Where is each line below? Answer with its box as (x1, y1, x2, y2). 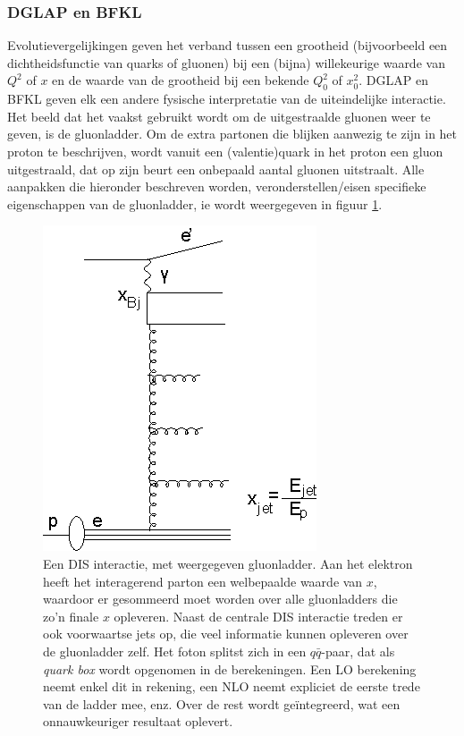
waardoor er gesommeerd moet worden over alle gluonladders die (43, 589, 398, 608)
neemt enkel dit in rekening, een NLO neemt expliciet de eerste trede (43, 677, 420, 696)
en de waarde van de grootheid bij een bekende (52, 71, 309, 89)
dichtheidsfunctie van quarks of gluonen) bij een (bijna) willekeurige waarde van (7, 53, 445, 72)
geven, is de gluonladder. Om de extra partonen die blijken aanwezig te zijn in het (7, 124, 458, 143)
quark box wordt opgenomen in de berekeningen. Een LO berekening (43, 659, 417, 678)
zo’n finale (43, 606, 99, 625)
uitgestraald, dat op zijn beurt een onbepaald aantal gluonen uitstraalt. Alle (7, 159, 425, 178)
